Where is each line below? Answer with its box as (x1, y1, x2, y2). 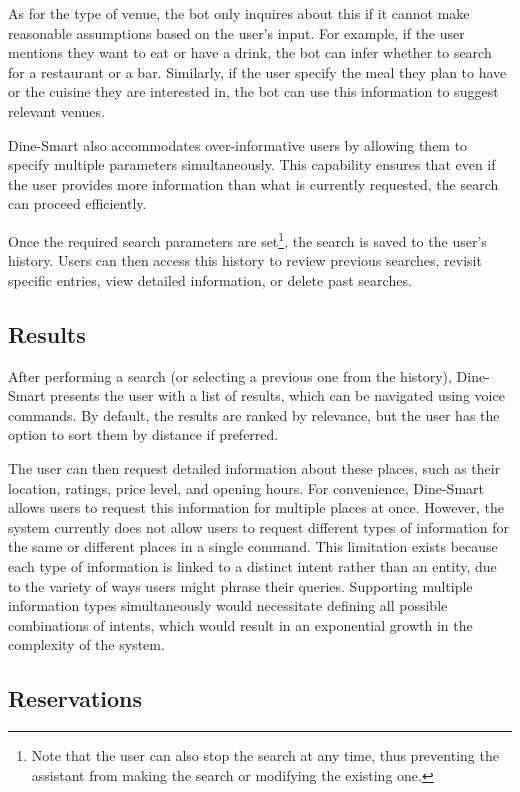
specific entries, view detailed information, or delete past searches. (8, 269, 412, 290)
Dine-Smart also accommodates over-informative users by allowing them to (8, 134, 468, 155)
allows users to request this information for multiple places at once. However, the (8, 497, 505, 518)
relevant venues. (8, 100, 105, 121)
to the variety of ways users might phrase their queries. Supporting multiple (8, 575, 473, 596)
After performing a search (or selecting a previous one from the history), (8, 365, 452, 386)
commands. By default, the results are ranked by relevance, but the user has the (8, 404, 500, 425)
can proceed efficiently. (8, 193, 147, 214)
